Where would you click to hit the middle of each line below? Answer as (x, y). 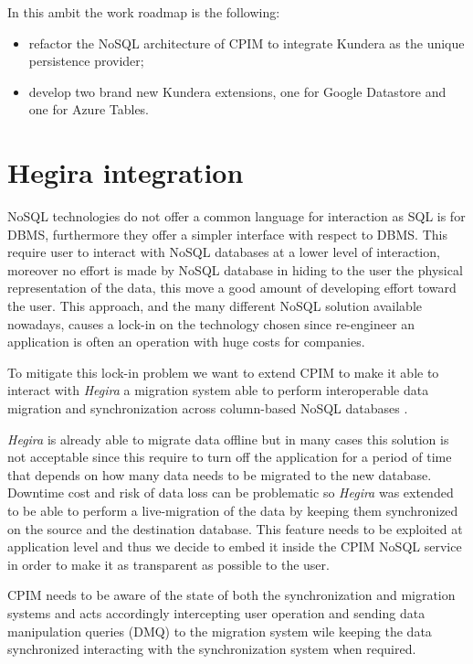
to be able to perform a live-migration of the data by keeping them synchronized (233, 510)
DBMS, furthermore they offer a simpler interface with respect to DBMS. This (227, 234)
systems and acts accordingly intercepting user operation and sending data (216, 612)
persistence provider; (86, 61)
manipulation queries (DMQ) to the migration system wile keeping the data (220, 631)
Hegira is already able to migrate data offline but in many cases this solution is (228, 439)
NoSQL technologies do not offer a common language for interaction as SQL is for (236, 216)
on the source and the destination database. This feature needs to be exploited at (235, 528)
